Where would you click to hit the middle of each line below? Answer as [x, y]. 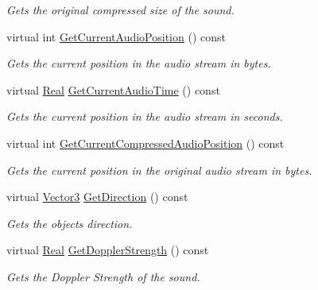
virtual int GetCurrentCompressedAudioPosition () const [145, 143]
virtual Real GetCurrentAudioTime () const [113, 89]
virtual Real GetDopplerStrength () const [108, 250]
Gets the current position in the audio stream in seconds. [145, 116]
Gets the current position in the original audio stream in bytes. [159, 170]
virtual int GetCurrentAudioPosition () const [116, 36]
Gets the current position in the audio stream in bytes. [139, 63]
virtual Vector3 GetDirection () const [97, 197]
